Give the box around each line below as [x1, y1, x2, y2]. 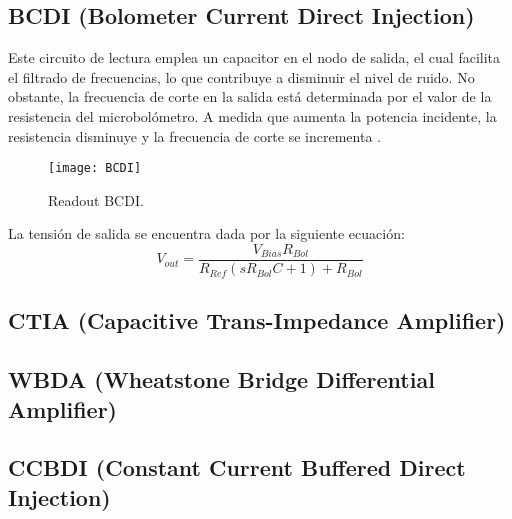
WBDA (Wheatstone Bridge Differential [8, 364, 435, 395]
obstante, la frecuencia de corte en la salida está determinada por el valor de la [8, 86, 492, 107]
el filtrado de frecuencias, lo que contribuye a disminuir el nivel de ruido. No [8, 66, 475, 87]
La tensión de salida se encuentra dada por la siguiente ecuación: [8, 223, 405, 244]
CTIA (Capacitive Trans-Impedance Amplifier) [8, 305, 506, 336]
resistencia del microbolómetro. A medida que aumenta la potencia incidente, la [8, 105, 497, 126]
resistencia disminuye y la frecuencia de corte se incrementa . [8, 125, 381, 146]
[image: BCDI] [48, 161, 142, 176]
